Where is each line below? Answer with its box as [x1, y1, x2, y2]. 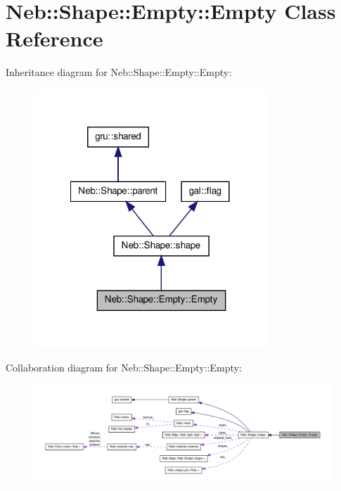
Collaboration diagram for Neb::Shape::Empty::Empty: [6, 360, 242, 375]
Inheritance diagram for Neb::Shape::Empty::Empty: [6, 65, 232, 79]
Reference [6, 24, 103, 53]
